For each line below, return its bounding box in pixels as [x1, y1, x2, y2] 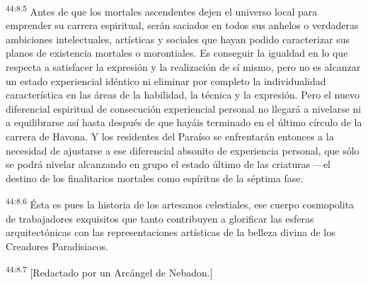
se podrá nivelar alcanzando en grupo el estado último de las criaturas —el [6, 157, 331, 172]
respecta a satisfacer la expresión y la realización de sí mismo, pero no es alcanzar [6, 60, 361, 74]
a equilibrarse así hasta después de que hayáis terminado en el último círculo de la [6, 115, 362, 130]
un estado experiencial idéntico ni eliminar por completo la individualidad [6, 73, 326, 88]
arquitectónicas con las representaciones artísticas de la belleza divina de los [6, 225, 335, 240]
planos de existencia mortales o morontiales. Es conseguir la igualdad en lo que [6, 45, 348, 60]
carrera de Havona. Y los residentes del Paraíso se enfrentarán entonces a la [6, 129, 334, 143]
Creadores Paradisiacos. [6, 238, 108, 253]
